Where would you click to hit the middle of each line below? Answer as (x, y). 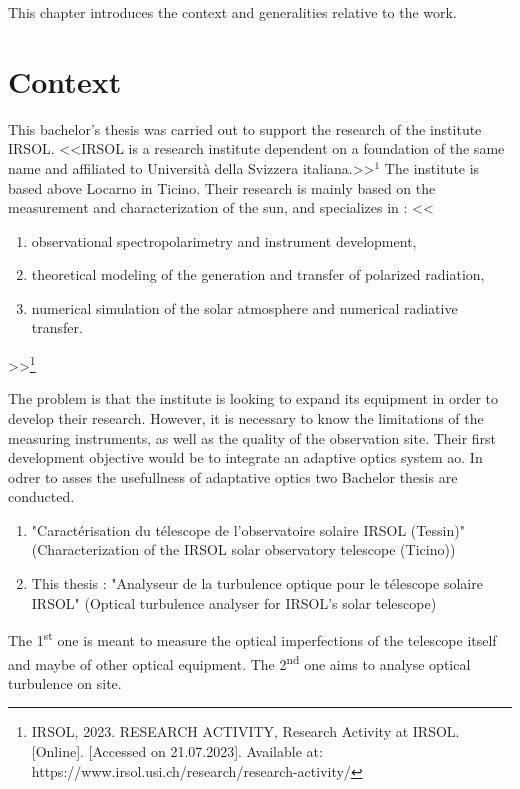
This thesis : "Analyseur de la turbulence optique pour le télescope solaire (257, 583)
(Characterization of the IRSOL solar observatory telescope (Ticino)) (243, 549)
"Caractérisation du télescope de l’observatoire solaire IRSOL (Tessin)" (248, 529)
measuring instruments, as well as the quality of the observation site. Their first (252, 437)
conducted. (41, 496)
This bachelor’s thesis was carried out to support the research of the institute (245, 128)
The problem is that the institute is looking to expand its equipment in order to (253, 398)
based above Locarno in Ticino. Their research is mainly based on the (222, 187)
